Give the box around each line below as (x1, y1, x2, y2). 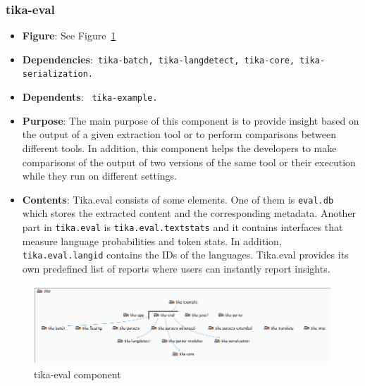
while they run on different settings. (22, 168, 177, 183)
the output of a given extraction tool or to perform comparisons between (22, 127, 337, 142)
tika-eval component (34, 366, 121, 381)
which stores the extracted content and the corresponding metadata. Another (22, 206, 357, 220)
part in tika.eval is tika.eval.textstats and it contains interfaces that (22, 220, 343, 234)
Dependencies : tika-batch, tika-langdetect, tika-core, (22, 51, 295, 66)
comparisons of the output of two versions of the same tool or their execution (22, 154, 356, 169)
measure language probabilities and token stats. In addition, (22, 233, 282, 248)
